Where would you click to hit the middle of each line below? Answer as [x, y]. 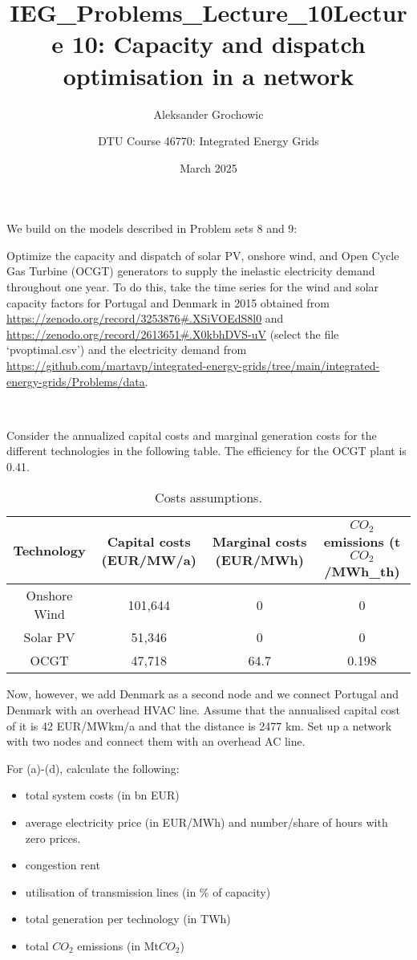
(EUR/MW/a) [149, 559]
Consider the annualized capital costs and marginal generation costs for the [192, 435]
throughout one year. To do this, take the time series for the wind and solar [193, 287]
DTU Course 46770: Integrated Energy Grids [208, 141]
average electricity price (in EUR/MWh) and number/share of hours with [206, 822]
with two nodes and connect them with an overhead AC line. [156, 741]
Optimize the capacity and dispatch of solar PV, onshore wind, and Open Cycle [203, 255]
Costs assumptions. [208, 497]
